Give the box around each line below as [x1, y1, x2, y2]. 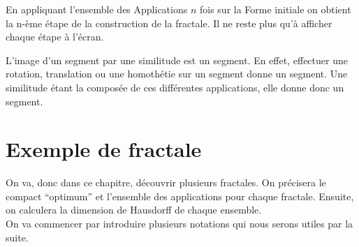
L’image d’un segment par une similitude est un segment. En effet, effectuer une [6, 52, 348, 67]
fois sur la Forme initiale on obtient [199, 2, 351, 16]
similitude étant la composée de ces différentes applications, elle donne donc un [6, 80, 344, 94]
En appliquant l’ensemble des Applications [6, 2, 188, 16]
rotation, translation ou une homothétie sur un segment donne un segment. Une [6, 66, 348, 81]
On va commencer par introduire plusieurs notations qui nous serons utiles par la [6, 216, 353, 231]
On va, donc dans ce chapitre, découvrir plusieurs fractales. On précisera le [6, 175, 326, 190]
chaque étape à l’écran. [6, 29, 104, 44]
